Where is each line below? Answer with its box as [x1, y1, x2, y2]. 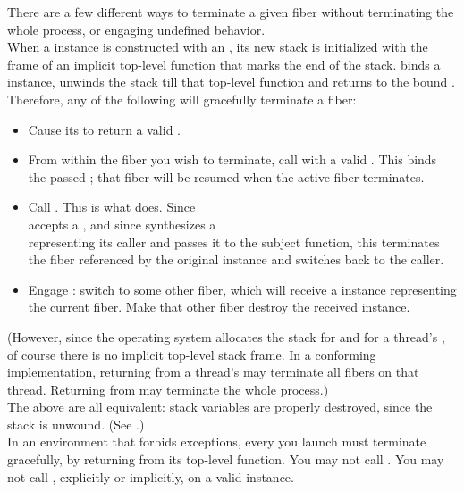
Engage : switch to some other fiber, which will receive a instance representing [28, 279, 457, 298]
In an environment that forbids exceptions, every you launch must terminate [7, 432, 426, 451]
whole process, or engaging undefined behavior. [7, 20, 266, 38]
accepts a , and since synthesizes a [28, 214, 216, 233]
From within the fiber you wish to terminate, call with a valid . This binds [28, 150, 437, 169]
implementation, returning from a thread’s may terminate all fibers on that [7, 363, 419, 381]
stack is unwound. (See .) [7, 414, 145, 433]
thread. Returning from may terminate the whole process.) [7, 379, 329, 398]
